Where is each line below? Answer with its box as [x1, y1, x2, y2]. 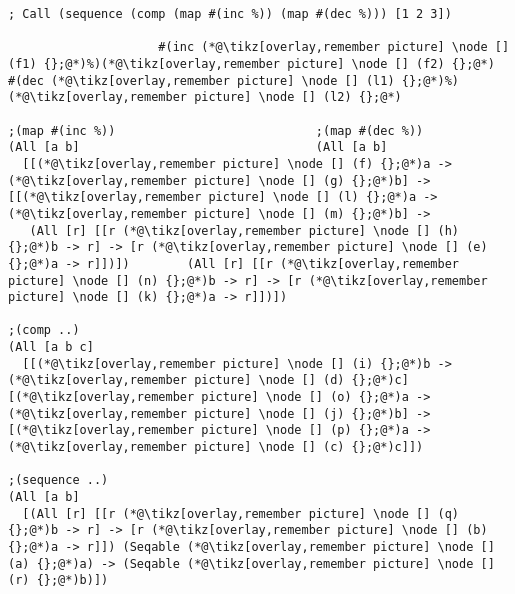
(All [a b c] [8, 340, 94, 355]
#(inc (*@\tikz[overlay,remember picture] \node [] [158, 40, 510, 55]
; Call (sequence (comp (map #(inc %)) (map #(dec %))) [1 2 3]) [8, 7, 452, 21]
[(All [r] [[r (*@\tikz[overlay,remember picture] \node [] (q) [22, 506, 460, 521]
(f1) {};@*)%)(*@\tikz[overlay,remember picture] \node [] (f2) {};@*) [8, 56, 495, 71]
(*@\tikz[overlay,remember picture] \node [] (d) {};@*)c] [8, 373, 409, 388]
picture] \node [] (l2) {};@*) [194, 90, 402, 105]
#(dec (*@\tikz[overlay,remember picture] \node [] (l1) [8, 73, 395, 88]
